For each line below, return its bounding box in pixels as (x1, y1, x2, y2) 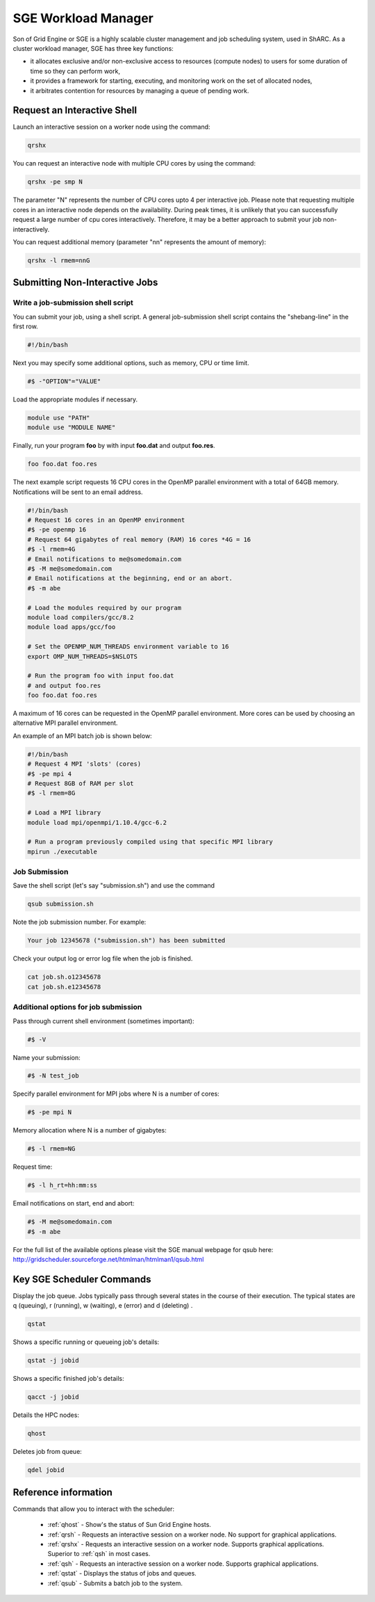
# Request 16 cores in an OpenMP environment (27, 516, 185, 524)
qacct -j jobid (27, 1393, 79, 1401)
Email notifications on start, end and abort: (12, 1199, 135, 1208)
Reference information (12, 1486, 112, 1498)
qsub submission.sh (27, 900, 94, 908)
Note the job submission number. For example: (12, 918, 147, 927)
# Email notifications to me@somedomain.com (27, 555, 182, 563)
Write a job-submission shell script (12, 298, 133, 307)
